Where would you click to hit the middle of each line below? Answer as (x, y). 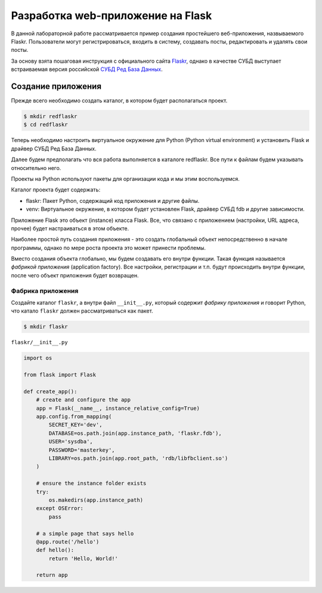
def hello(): (55, 550)
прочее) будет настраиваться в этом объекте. (70, 228)
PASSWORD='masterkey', (82, 450)
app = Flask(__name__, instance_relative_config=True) (118, 408)
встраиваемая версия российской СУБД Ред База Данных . (87, 69)
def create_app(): (50, 391)
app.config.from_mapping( (74, 417)
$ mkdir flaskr (46, 327)
